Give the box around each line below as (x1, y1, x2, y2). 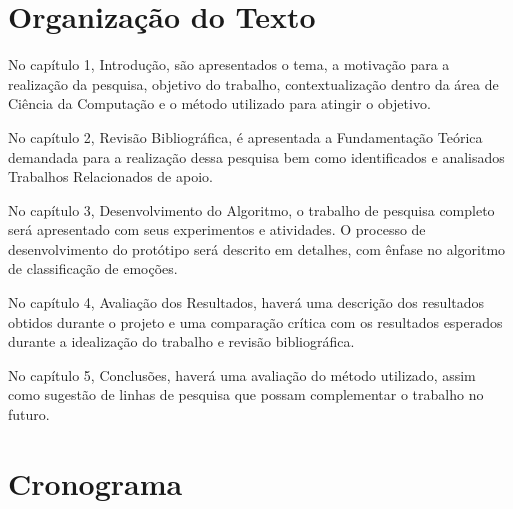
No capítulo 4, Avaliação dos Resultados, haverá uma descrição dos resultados (8, 292, 485, 313)
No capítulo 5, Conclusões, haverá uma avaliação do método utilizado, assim (8, 364, 476, 385)
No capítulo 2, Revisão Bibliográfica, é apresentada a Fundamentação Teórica (8, 126, 483, 147)
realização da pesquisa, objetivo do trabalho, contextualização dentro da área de (8, 73, 499, 94)
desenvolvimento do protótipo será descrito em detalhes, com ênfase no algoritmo (8, 238, 506, 259)
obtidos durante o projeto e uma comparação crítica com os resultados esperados (8, 311, 503, 332)
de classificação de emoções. (8, 258, 178, 279)
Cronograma (8, 462, 183, 503)
